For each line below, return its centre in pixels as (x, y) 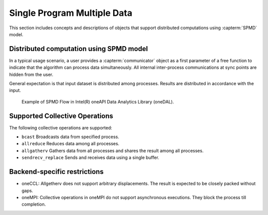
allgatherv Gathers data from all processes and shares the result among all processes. (112, 151)
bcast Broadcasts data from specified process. (70, 137)
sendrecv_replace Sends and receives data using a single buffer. (91, 158)
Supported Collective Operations (61, 116)
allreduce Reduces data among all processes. (70, 144)
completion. (34, 204)
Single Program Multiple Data (71, 13)
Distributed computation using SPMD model (79, 49)
